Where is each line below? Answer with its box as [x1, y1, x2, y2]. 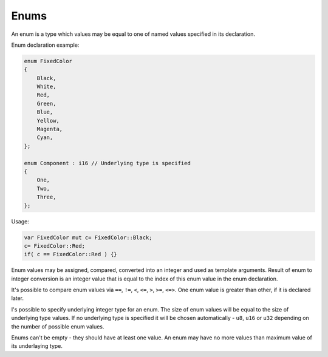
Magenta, [36, 126, 63, 133]
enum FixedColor [24, 58, 73, 64]
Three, [36, 194, 56, 200]
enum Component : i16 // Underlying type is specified [24, 160, 191, 166]
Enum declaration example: [11, 41, 80, 49]
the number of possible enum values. [11, 322, 104, 330]
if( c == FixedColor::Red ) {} [24, 251, 118, 258]
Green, [36, 100, 56, 107]
